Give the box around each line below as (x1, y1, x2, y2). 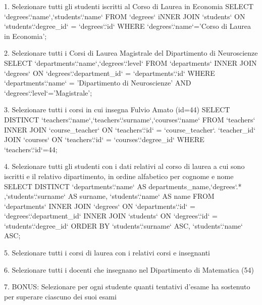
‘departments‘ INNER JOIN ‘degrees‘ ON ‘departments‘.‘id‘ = (4, 200, 195, 211)
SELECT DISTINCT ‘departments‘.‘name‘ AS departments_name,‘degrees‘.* (4, 181, 242, 191)
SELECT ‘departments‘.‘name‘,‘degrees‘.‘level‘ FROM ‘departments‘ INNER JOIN (4, 57, 257, 68)
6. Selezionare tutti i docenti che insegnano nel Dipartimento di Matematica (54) (4, 264, 254, 275)
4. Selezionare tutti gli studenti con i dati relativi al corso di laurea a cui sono (4, 161, 245, 171)
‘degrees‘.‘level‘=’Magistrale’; (4, 87, 92, 98)
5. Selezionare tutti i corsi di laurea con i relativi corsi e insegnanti (4, 247, 210, 258)
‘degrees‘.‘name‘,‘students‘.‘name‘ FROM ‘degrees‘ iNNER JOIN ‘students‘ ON (4, 11, 245, 21)
